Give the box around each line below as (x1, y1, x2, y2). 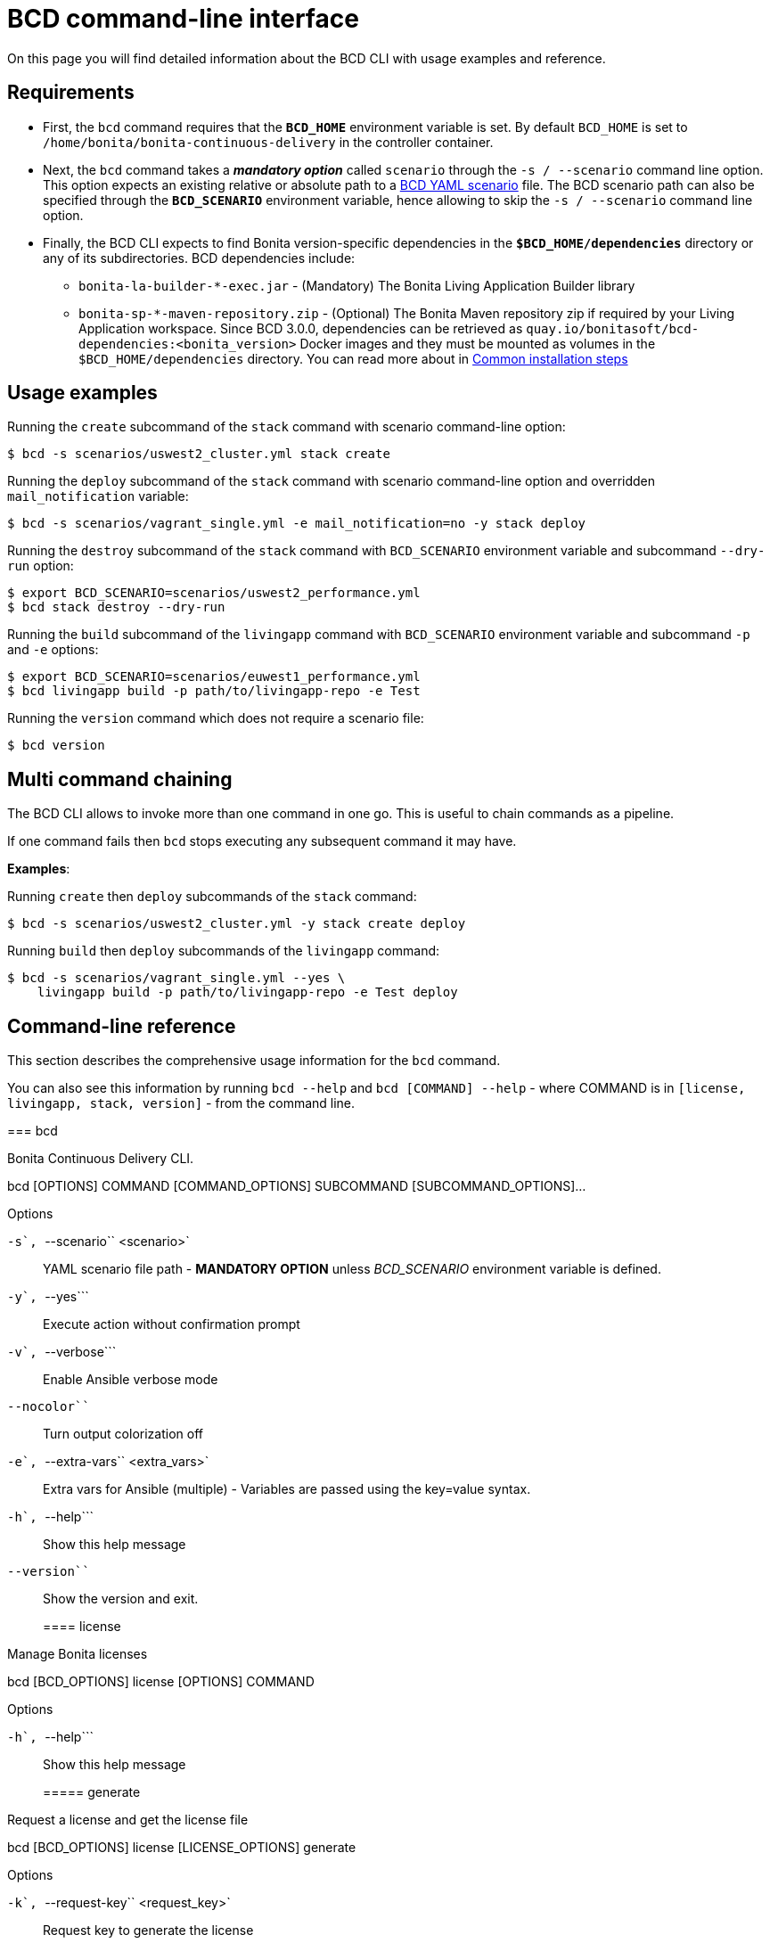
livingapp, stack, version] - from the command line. (7, 1095, 356, 1111)
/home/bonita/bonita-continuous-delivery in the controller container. (43, 134, 494, 150)
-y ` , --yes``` (7, 1289, 89, 1305)
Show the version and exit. (43, 1591, 199, 1607)
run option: (7, 558, 74, 574)
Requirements (7, 81, 135, 104)
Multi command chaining (7, 767, 233, 791)
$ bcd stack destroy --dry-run (7, 600, 225, 615)
